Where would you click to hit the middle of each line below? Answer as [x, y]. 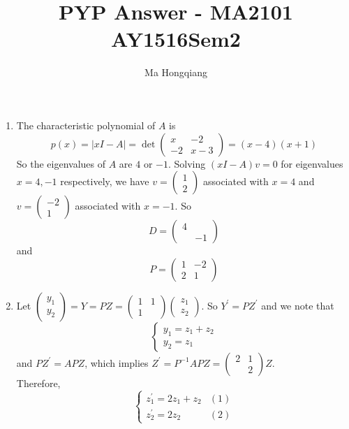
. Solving [187, 163]
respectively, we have [105, 181]
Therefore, [38, 383]
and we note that [298, 305]
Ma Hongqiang [176, 72]
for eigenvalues [312, 163]
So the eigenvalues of [61, 163]
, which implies [117, 362]
